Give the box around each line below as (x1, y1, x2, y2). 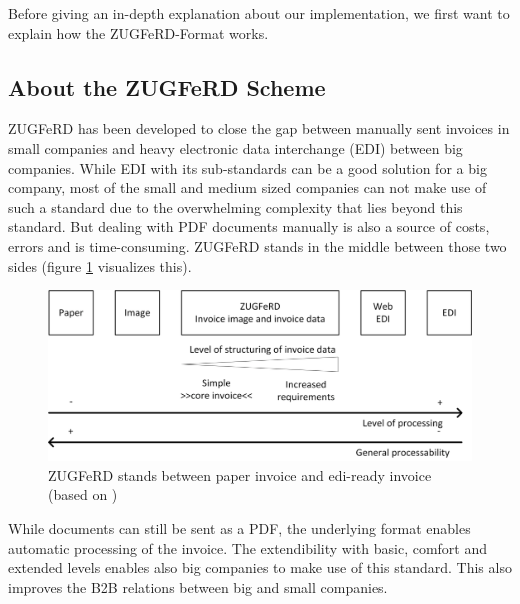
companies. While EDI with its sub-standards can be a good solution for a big (8, 157, 487, 178)
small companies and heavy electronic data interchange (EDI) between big (8, 137, 463, 158)
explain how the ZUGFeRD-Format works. (8, 22, 269, 43)
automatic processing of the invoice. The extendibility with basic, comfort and (8, 537, 488, 558)
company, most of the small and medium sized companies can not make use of (8, 177, 487, 198)
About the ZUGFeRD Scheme (8, 71, 326, 102)
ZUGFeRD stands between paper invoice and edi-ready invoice (48, 464, 432, 485)
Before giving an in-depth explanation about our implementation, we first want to (8, 3, 510, 23)
